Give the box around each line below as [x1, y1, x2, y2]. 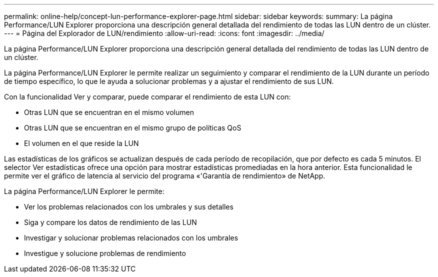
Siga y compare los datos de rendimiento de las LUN [24, 218, 197, 226]
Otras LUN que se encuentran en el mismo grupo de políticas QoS [24, 123, 241, 132]
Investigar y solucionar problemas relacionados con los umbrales [24, 233, 238, 242]
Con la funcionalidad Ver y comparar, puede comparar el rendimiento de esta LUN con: [4, 92, 291, 101]
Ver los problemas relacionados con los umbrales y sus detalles [24, 202, 233, 211]
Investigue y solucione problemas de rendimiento [24, 249, 186, 257]
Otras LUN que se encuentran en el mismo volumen [24, 108, 194, 116]
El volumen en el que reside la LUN [24, 139, 139, 147]
